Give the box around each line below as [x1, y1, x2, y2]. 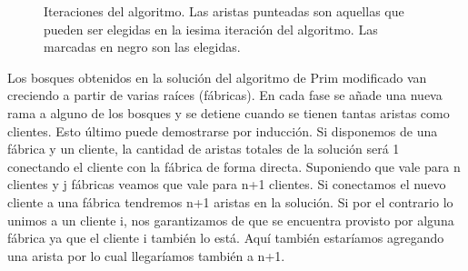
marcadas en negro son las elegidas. [44, 37, 241, 56]
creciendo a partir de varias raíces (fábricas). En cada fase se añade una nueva [7, 85, 443, 105]
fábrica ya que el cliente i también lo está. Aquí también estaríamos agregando [7, 228, 444, 247]
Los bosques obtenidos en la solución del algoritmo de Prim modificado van [7, 67, 427, 86]
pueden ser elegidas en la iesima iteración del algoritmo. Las [44, 19, 378, 38]
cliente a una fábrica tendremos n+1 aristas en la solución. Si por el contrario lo [7, 192, 453, 211]
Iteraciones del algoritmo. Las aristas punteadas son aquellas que [44, 2, 404, 20]
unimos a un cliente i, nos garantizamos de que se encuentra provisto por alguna [7, 210, 454, 229]
